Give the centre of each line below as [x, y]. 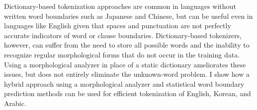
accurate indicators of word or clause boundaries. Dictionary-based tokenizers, [123, 35]
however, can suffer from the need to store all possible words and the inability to [127, 45]
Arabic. [15, 103]
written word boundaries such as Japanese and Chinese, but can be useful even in [128, 16]
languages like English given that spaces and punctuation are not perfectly [118, 26]
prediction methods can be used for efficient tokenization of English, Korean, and [128, 93]
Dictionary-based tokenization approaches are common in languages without [120, 6]
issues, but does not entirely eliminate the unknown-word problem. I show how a [127, 74]
